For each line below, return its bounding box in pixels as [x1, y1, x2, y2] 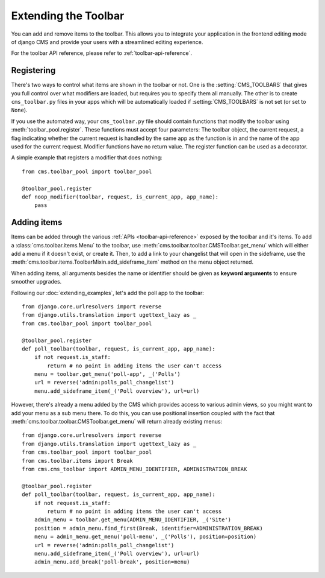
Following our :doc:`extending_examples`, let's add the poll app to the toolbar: [11, 289, 204, 296]
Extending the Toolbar [11, 9, 125, 22]
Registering [11, 65, 56, 75]
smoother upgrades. [11, 278, 62, 285]
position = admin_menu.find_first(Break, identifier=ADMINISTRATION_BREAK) [34, 525, 263, 532]
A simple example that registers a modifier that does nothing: [11, 154, 162, 161]
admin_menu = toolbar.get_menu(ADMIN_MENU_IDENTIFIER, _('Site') [34, 516, 232, 523]
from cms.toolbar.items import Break [22, 457, 134, 464]
